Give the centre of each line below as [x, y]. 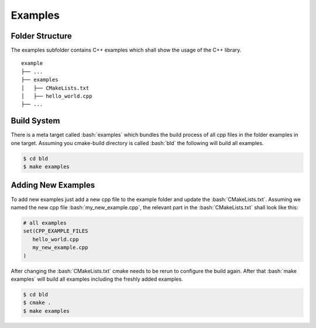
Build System [35, 121]
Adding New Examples [53, 185]
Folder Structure [42, 36]
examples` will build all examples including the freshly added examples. [97, 279]
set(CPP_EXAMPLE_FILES [56, 231]
